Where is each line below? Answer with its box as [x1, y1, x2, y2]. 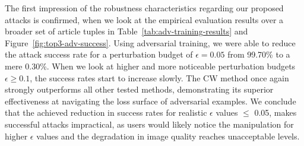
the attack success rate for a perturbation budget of [5, 48, 193, 61]
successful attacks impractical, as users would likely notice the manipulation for [5, 118, 294, 130]
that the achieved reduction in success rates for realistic [5, 106, 207, 119]
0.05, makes [254, 106, 297, 119]
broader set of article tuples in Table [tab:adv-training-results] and [5, 25, 248, 37]
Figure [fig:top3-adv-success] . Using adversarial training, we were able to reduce [5, 36, 296, 49]
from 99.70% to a [227, 48, 290, 61]
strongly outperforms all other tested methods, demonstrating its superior [5, 83, 274, 96]
